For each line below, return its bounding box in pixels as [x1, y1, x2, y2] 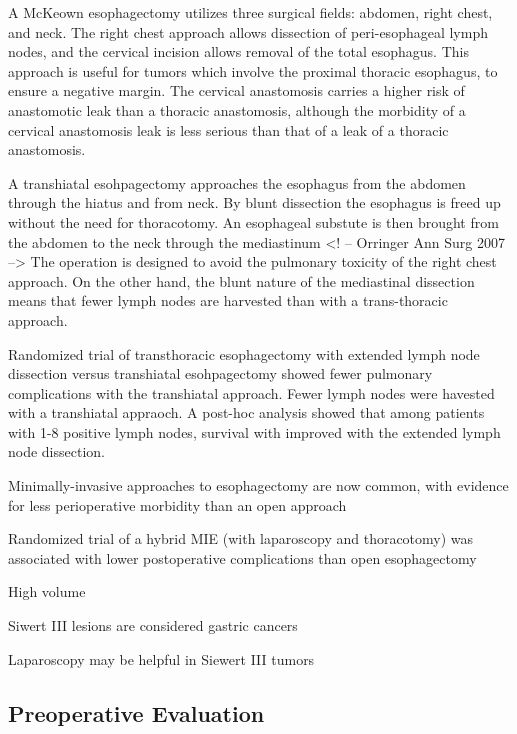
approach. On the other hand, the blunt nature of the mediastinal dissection [8, 270, 475, 291]
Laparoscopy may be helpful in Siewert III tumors [8, 648, 315, 669]
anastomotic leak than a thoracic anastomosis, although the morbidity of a [8, 99, 466, 120]
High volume [8, 581, 86, 602]
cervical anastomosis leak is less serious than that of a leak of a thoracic [8, 119, 449, 140]
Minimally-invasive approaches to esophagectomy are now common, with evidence [8, 475, 509, 496]
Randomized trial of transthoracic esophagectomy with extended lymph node [8, 343, 480, 364]
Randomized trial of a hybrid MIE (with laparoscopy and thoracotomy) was [8, 528, 474, 549]
